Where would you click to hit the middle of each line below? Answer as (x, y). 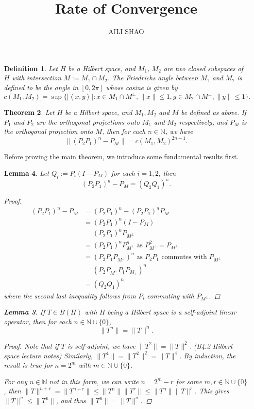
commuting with (170, 295)
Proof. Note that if (31, 345)
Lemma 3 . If (25, 312)
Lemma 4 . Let (26, 173)
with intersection (37, 78)
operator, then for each (38, 321)
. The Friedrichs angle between (153, 78)
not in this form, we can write (94, 381)
